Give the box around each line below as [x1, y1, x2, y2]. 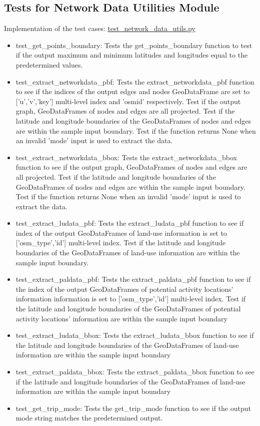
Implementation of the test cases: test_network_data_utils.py [4, 23, 195, 34]
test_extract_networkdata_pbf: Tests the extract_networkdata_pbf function [15, 76, 254, 87]
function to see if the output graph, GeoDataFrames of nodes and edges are [15, 162, 247, 172]
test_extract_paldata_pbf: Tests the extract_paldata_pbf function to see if [15, 274, 251, 284]
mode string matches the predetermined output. [15, 412, 163, 423]
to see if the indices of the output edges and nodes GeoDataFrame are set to [15, 86, 250, 97]
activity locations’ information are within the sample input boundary [15, 313, 227, 323]
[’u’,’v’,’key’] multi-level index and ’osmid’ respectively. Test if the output [15, 96, 241, 106]
